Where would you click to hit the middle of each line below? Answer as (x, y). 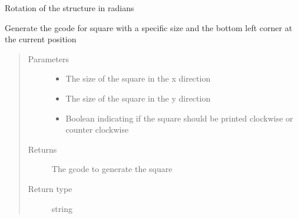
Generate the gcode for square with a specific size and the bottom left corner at (149, 27)
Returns (42, 149)
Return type (50, 188)
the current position (41, 39)
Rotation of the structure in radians (69, 8)
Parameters (48, 58)
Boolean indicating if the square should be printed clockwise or (179, 118)
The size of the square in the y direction (138, 98)
